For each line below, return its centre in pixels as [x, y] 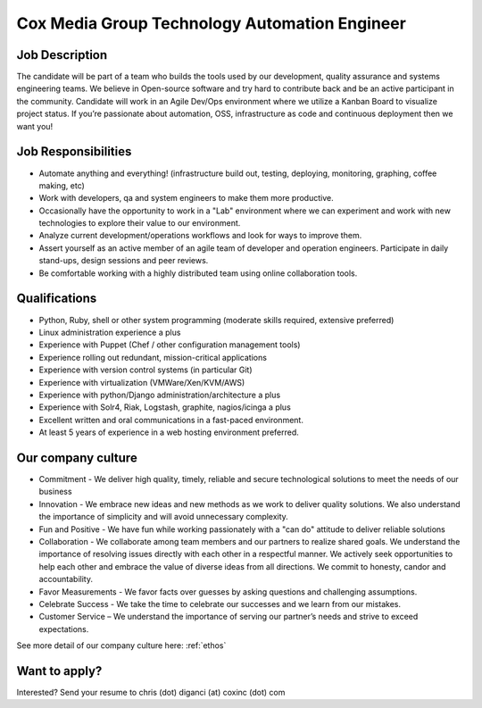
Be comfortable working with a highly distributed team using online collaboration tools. [198, 273]
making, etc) [62, 185]
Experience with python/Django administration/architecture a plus [160, 395]
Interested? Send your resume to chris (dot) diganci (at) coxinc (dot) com [151, 692]
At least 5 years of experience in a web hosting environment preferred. [169, 432]
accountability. [66, 579]
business [55, 492]
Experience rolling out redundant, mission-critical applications [153, 357]
